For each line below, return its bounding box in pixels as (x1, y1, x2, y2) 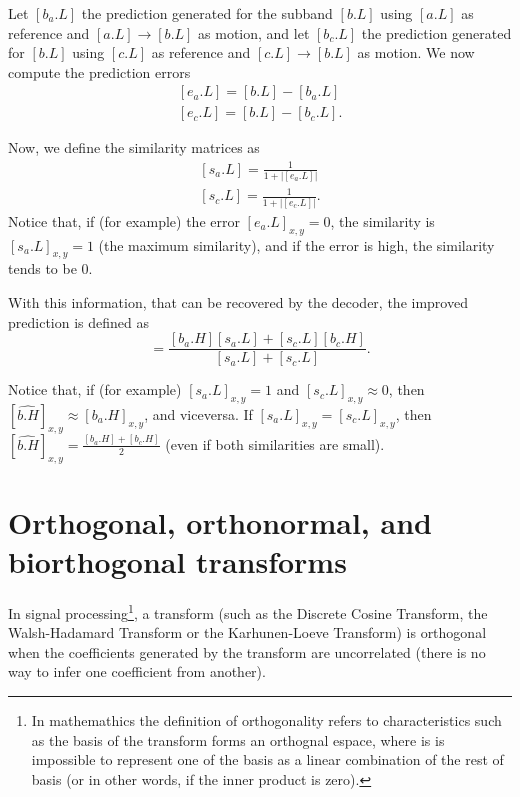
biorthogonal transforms (8, 540, 347, 581)
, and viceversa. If (144, 403, 253, 424)
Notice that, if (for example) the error (8, 210, 240, 231)
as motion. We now (357, 42, 475, 63)
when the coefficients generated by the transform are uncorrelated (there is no (8, 641, 486, 662)
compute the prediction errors (8, 61, 191, 82)
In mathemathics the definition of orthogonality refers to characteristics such (31, 709, 502, 730)
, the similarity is (330, 210, 435, 231)
